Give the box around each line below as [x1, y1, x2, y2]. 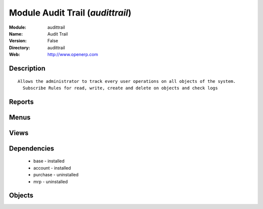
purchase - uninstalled [33, 172, 79, 178]
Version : [9, 38, 27, 44]
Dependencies [9, 144, 55, 152]
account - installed [33, 165, 71, 171]
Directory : [9, 44, 30, 51]
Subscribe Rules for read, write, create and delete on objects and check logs [22, 85, 218, 91]
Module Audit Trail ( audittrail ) [9, 7, 131, 18]
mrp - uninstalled [33, 178, 68, 185]
